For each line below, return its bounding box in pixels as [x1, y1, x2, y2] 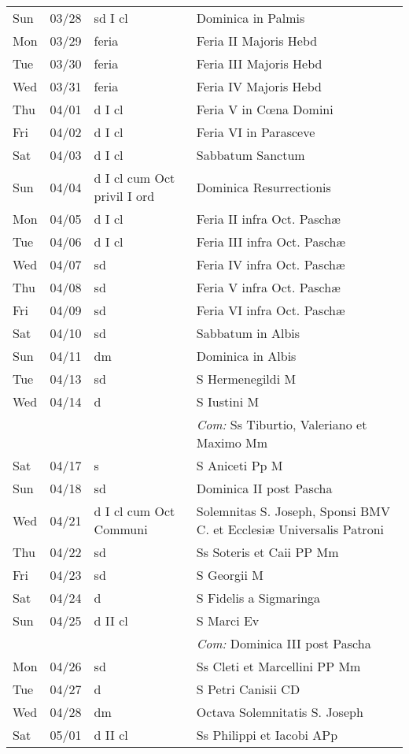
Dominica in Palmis [196, 9, 305, 27]
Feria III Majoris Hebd [196, 54, 322, 72]
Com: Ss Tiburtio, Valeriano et [196, 415, 367, 433]
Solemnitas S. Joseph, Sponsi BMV [196, 502, 390, 520]
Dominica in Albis [196, 347, 297, 365]
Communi [94, 520, 148, 538]
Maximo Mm [196, 433, 268, 451]
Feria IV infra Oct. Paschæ [196, 255, 345, 273]
